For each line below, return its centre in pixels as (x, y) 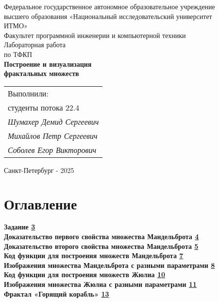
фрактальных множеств (42, 73)
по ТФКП (18, 54)
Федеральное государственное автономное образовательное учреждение (109, 6)
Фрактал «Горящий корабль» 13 (57, 293)
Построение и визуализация (48, 64)
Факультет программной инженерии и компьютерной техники (95, 35)
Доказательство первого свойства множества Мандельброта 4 (101, 236)
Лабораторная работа (35, 45)
